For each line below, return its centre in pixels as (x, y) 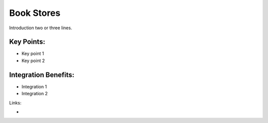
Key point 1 (33, 54)
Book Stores (35, 13)
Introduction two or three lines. (41, 28)
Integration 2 (35, 94)
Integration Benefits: (42, 75)
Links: (15, 103)
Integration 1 (34, 86)
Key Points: (27, 42)
